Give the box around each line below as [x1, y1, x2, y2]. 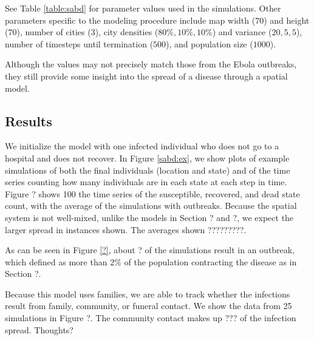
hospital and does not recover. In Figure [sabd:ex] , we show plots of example [5, 151, 290, 164]
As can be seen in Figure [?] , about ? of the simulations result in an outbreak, [5, 243, 295, 256]
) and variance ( [212, 25, 272, 38]
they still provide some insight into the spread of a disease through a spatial [5, 69, 288, 82]
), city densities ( [95, 25, 159, 38]
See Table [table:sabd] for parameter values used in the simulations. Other [5, 2, 281, 14]
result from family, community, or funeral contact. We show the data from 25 [5, 299, 292, 312]
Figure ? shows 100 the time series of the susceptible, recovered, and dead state [5, 187, 300, 200]
